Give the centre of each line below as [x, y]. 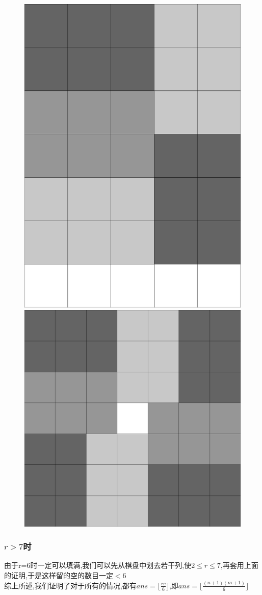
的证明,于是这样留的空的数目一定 [59, 575]
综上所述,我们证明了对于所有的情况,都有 [70, 585]
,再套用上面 [239, 565]
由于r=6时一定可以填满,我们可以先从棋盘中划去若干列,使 [98, 565]
